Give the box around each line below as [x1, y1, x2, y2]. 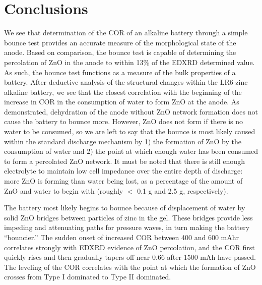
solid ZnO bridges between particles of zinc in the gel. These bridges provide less [4, 212, 253, 222]
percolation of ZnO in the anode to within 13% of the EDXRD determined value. [4, 56, 255, 67]
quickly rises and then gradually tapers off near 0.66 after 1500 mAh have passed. [4, 252, 256, 262]
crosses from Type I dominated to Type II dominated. [4, 271, 171, 282]
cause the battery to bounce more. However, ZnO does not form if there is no [4, 116, 243, 127]
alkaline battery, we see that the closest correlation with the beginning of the [4, 86, 242, 97]
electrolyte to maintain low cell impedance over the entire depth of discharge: [4, 165, 243, 176]
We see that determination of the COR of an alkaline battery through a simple [4, 27, 248, 38]
